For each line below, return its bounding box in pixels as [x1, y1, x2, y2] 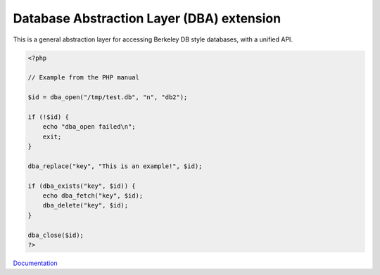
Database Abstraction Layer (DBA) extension [13, 11, 281, 26]
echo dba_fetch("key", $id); [42, 192, 144, 200]
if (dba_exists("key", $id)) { [27, 181, 137, 190]
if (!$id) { [27, 113, 70, 121]
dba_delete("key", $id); [42, 201, 129, 210]
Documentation [13, 259, 58, 267]
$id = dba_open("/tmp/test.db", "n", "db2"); [27, 94, 188, 101]
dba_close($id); [27, 231, 84, 239]
